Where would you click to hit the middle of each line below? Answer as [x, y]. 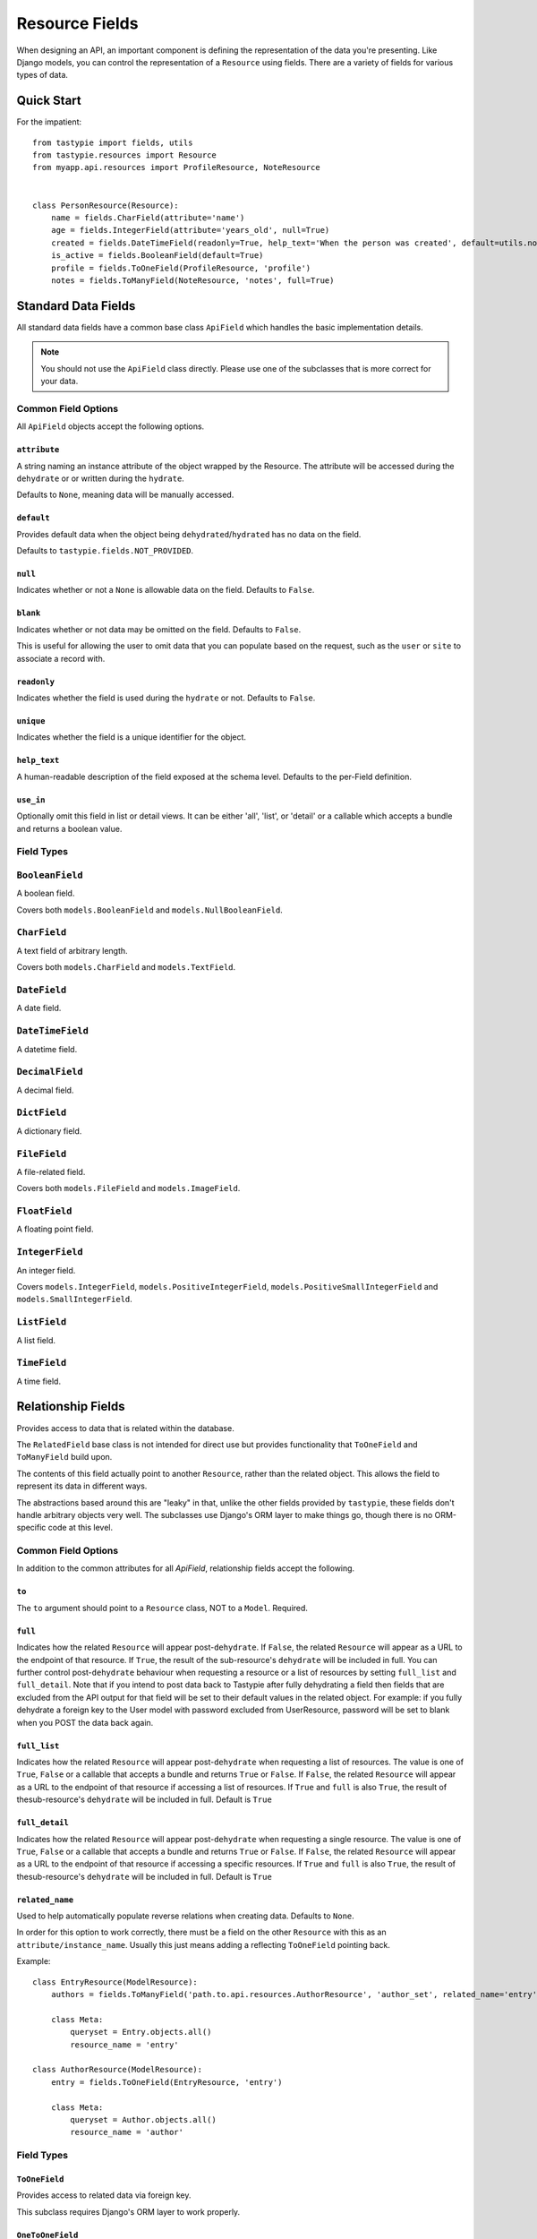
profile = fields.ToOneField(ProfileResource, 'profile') [181, 268]
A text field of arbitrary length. [72, 950]
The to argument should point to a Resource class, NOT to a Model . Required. [162, 1608]
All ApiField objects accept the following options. [111, 426]
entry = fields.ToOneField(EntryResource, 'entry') [166, 2082]
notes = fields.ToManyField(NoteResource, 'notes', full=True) [192, 280]
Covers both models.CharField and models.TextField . [126, 967]
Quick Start [49, 101]
